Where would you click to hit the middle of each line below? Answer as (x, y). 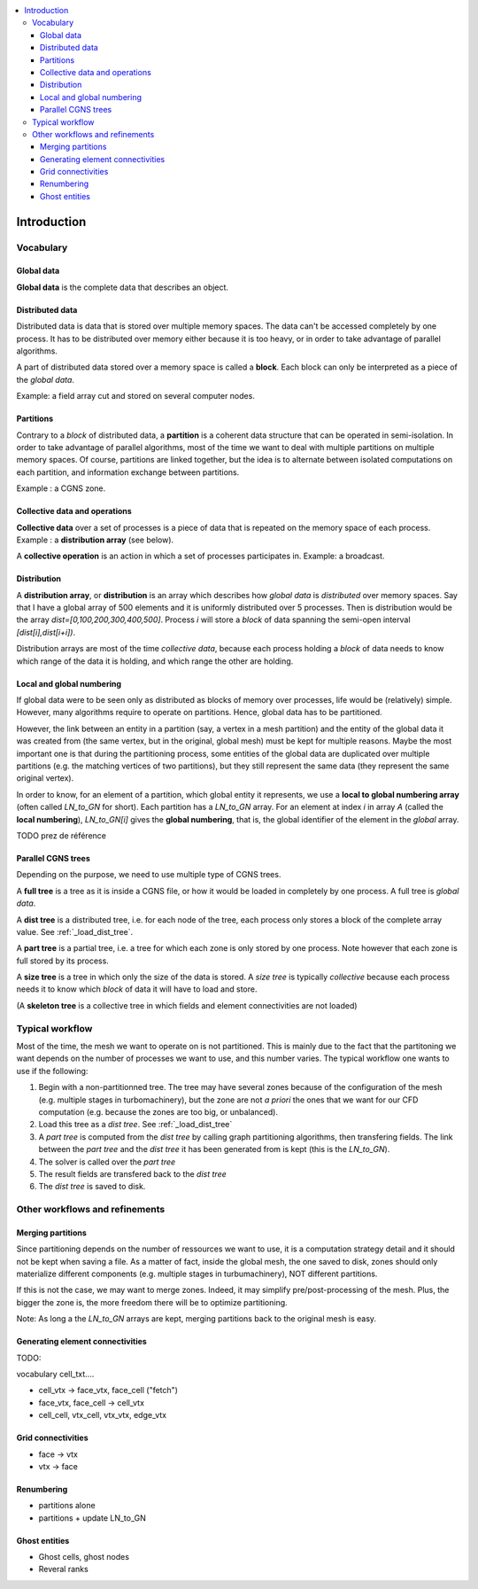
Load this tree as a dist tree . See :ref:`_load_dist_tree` (135, 1125)
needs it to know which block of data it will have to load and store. (137, 989)
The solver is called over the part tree (107, 1162)
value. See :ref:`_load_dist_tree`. (75, 931)
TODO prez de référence (61, 835)
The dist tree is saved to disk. (92, 1187)
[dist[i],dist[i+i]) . (46, 632)
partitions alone (67, 1506)
